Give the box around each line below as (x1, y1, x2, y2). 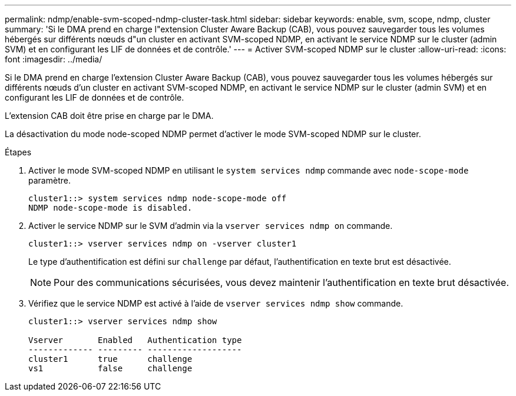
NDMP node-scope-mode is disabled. (28, 203, 193, 212)
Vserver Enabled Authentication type (28, 335, 242, 345)
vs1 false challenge (28, 364, 193, 373)
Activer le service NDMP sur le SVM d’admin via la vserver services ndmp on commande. (28, 221, 393, 231)
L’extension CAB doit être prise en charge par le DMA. (5, 111, 214, 121)
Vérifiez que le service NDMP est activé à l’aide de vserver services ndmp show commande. (28, 298, 403, 308)
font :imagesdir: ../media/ (5, 54, 102, 64)
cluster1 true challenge (28, 354, 193, 364)
